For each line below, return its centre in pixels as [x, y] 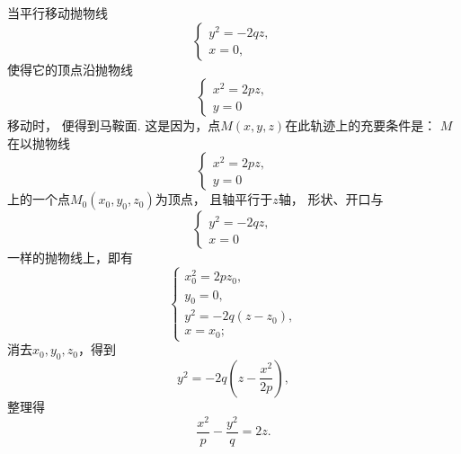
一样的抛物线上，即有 [70, 258]
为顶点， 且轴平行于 [214, 199]
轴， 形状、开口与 [331, 199]
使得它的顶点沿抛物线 [70, 69]
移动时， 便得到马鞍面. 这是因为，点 [114, 125]
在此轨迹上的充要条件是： [361, 125]
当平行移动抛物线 [58, 13]
